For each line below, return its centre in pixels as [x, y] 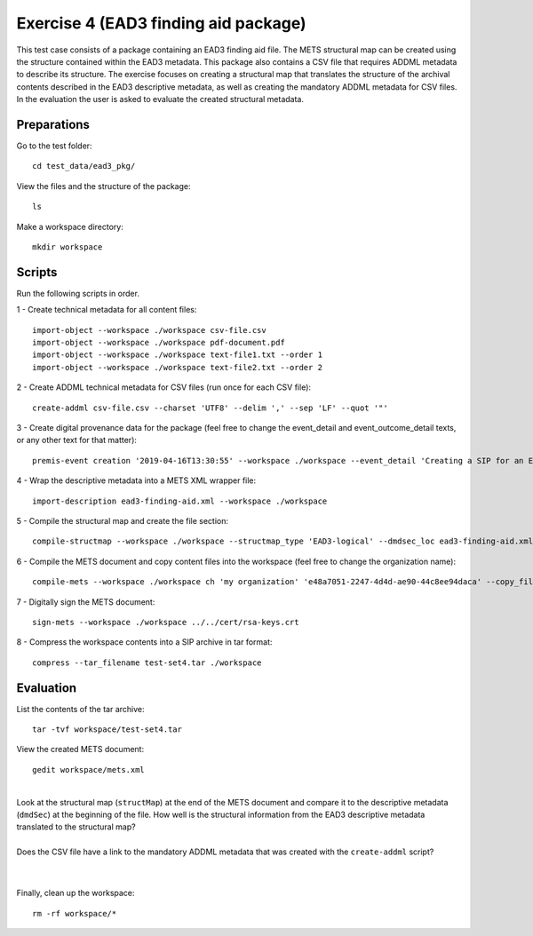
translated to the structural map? [76, 827]
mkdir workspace [68, 247]
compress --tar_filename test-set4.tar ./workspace [147, 662]
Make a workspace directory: [70, 226]
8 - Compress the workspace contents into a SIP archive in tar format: [144, 642]
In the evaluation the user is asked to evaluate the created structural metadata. [160, 99]
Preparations [53, 124]
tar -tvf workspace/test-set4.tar [107, 729]
